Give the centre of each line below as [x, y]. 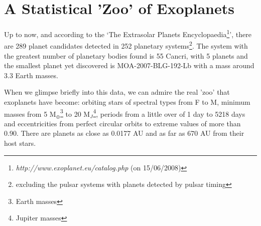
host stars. [20, 143]
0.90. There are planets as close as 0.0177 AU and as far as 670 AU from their [124, 133]
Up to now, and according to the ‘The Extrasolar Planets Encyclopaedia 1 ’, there [128, 33]
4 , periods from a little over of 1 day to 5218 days [169, 113]
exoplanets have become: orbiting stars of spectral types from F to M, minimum [127, 102]
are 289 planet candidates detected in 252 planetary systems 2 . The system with [126, 45]
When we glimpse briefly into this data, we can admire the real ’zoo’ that [117, 92]
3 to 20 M [75, 113]
